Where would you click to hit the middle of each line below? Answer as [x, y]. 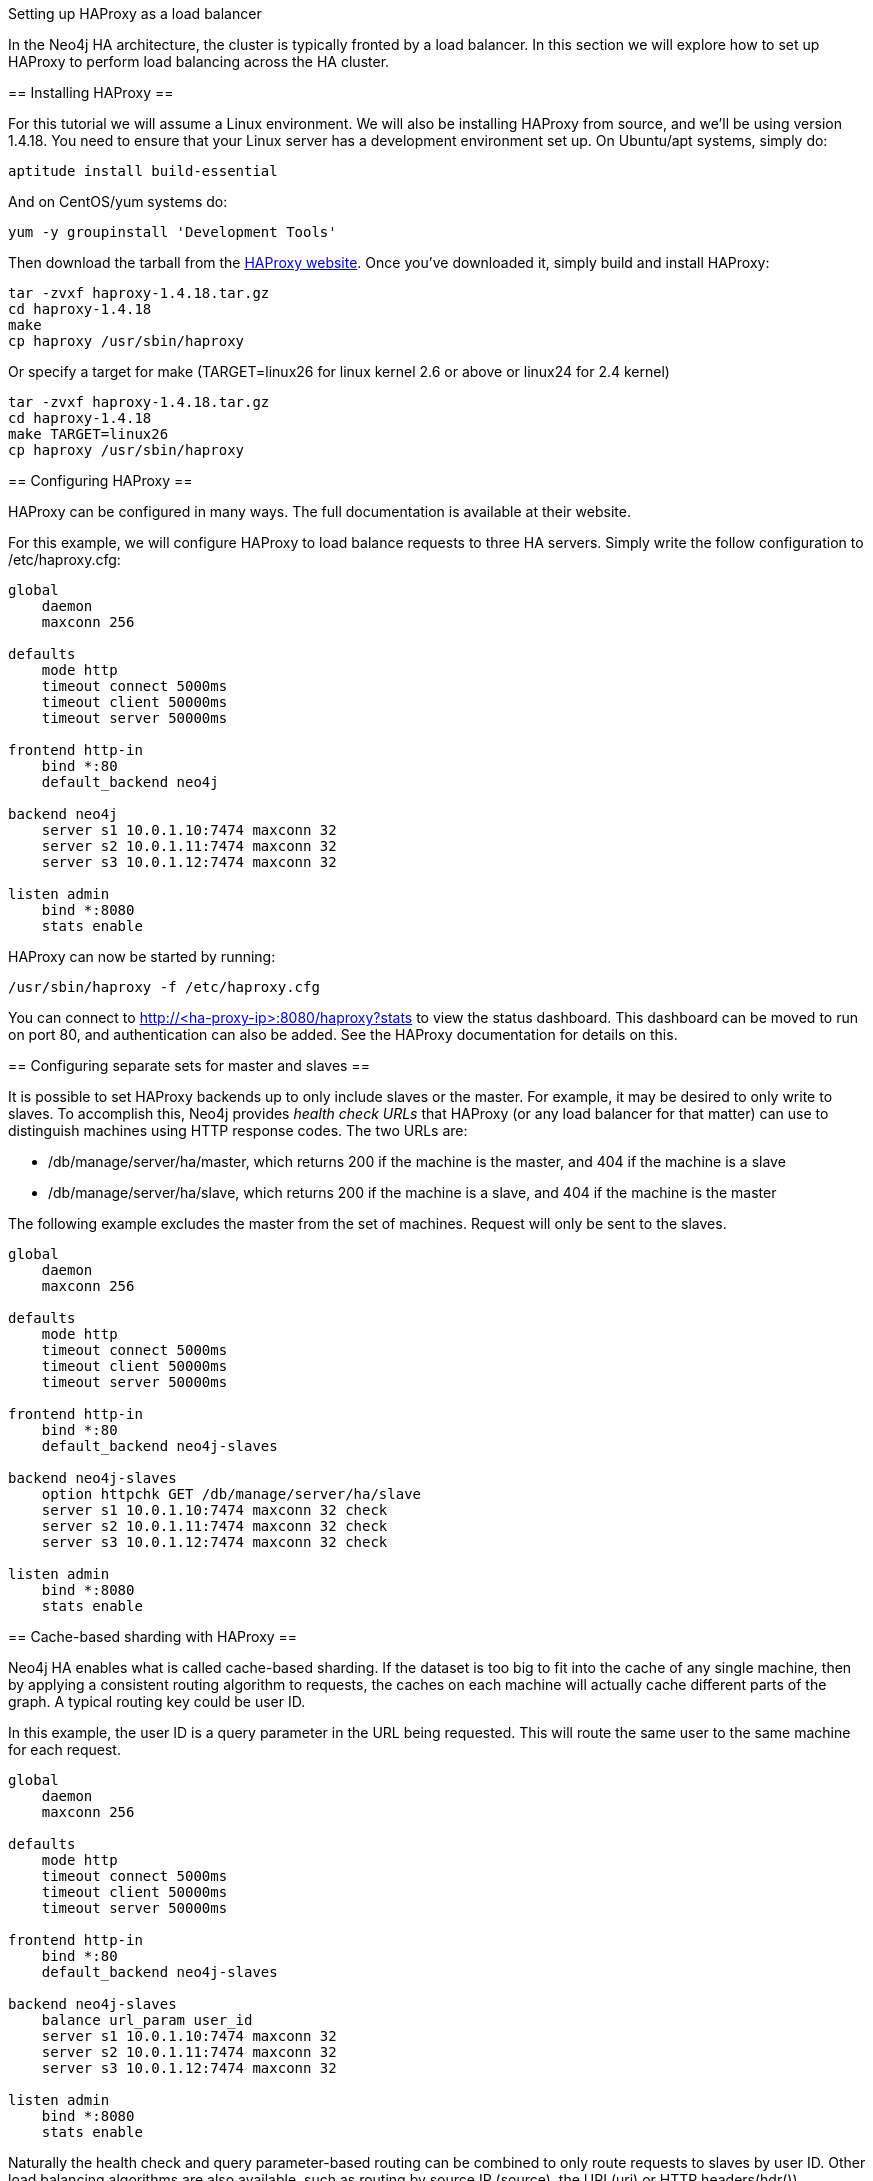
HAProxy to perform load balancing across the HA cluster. [199, 61]
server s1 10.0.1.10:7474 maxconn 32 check [214, 1510]
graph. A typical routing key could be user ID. [157, 1701]
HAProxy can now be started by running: [142, 956]
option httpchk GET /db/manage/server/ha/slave [231, 1494]
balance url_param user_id [147, 2020]
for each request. [64, 1749]
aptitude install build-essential [143, 171]
